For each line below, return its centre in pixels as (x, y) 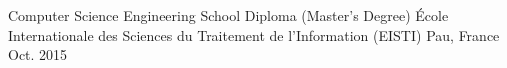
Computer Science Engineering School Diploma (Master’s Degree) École (228, 15)
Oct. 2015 (38, 54)
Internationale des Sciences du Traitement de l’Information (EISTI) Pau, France (254, 34)
